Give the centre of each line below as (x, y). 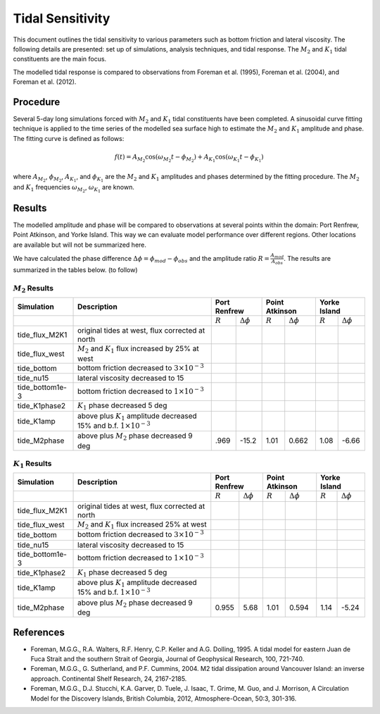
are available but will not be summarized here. (80, 245)
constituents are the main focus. (60, 59)
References (39, 632)
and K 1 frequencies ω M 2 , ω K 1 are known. (74, 189)
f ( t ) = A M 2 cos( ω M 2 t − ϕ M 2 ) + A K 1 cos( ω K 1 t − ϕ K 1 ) (189, 158)
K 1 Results (32, 464)
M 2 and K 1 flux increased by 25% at (139, 350)
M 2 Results (33, 288)
